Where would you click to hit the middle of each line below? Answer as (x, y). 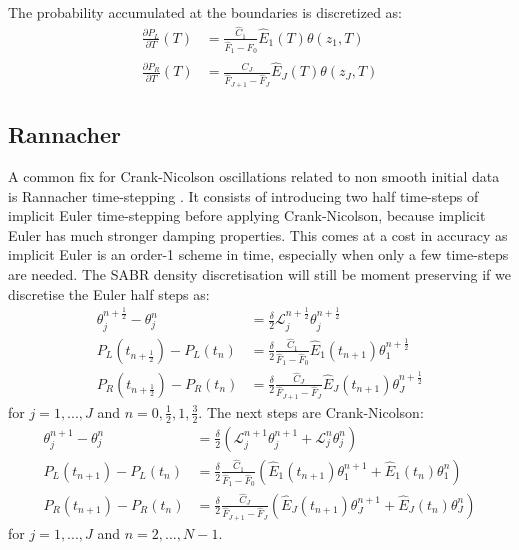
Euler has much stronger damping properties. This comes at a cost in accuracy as (258, 234)
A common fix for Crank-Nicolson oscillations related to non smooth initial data (254, 175)
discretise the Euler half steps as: (109, 293)
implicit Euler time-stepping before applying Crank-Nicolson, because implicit (247, 215)
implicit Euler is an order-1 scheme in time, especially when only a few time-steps (258, 254)
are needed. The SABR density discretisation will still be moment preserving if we (259, 273)
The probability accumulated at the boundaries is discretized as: (205, 12)
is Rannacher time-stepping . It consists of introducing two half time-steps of (243, 195)
